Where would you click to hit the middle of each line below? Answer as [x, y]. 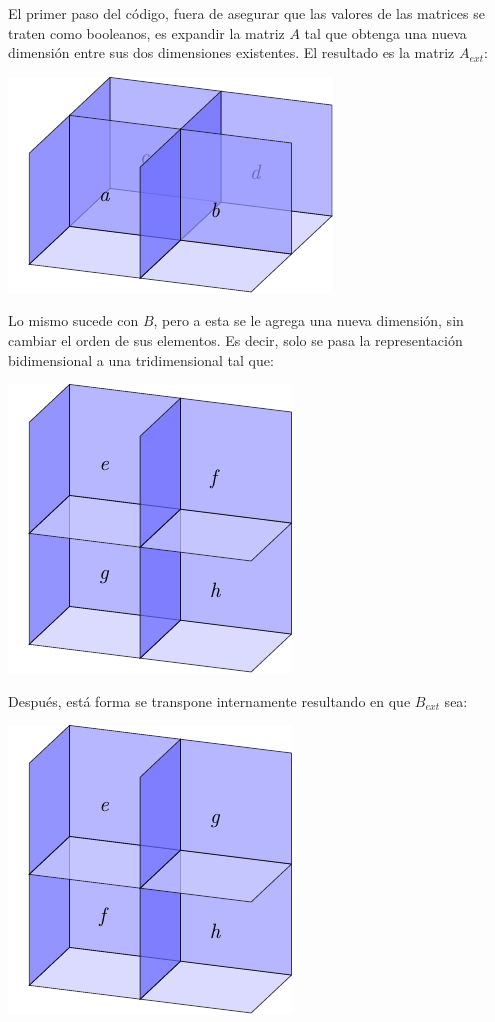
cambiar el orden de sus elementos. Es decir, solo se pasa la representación [235, 339]
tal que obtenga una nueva [385, 32]
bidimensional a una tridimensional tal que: [141, 359]
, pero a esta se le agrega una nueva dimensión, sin [308, 320]
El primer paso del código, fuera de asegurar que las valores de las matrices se [246, 13]
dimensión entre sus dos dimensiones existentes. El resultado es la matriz [231, 52]
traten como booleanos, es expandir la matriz [146, 32]
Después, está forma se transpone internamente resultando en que [209, 700]
